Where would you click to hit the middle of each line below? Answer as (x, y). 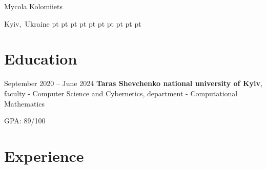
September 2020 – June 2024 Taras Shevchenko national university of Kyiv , (133, 83)
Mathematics (25, 103)
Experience (44, 155)
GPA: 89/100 (25, 121)
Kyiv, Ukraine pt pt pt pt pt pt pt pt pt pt (73, 23)
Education (41, 59)
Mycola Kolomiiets (34, 6)
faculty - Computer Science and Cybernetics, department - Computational (121, 93)
